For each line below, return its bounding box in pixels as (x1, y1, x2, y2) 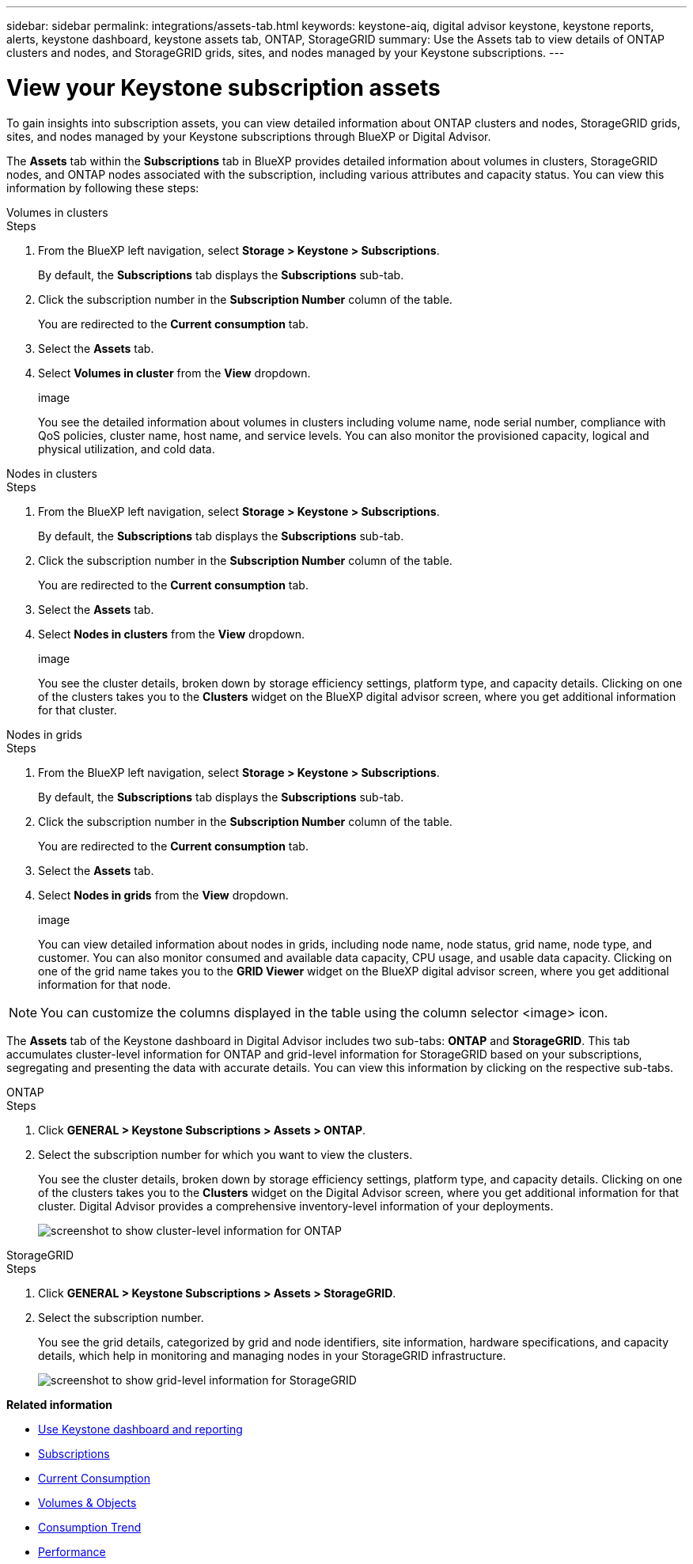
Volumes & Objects (38, 1495, 137, 1509)
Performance (38, 1544, 106, 1558)
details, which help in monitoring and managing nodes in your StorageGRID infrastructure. (38, 1348, 506, 1362)
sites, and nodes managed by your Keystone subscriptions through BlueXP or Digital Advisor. (6, 129, 491, 143)
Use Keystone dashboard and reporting (38, 1422, 243, 1436)
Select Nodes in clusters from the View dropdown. (38, 627, 305, 641)
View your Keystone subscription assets (6, 74, 441, 101)
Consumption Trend (38, 1520, 142, 1534)
